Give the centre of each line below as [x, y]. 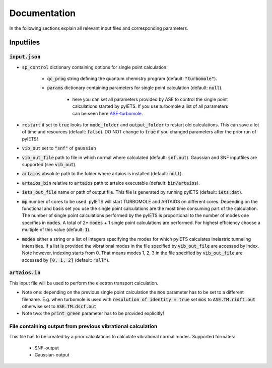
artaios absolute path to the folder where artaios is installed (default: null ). [103, 174]
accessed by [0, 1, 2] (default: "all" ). [66, 260]
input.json [25, 57]
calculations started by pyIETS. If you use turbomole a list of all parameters [150, 106]
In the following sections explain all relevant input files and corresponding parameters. [99, 28]
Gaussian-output [52, 355]
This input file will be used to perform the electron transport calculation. [84, 283]
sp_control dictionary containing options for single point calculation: [95, 67]
